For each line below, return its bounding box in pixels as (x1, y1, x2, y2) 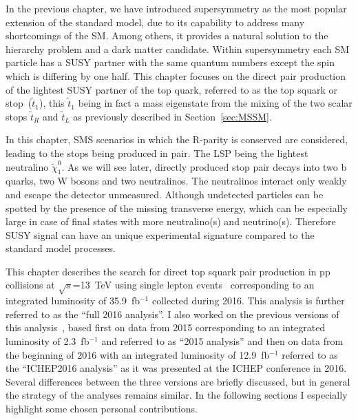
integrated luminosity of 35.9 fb (6, 293, 140, 308)
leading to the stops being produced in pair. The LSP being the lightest (6, 145, 308, 160)
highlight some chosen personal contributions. (6, 401, 198, 415)
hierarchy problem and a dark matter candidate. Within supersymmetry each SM (6, 41, 350, 56)
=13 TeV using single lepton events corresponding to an (72, 277, 315, 292)
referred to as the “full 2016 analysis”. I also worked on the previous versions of (6, 306, 339, 321)
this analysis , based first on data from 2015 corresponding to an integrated (6, 320, 326, 335)
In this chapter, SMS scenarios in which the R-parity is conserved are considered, (6, 132, 348, 147)
